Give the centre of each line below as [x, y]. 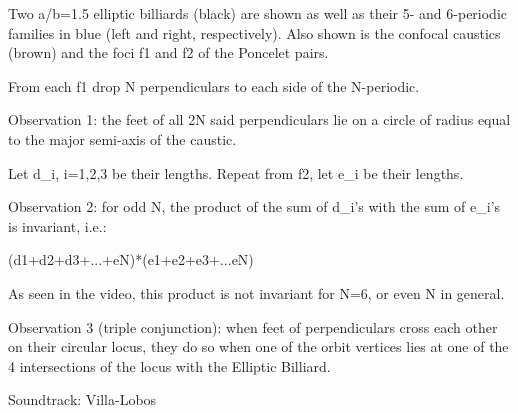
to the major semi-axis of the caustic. [122, 138]
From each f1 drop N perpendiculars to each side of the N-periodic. [214, 85]
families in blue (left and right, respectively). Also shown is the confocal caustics [254, 32]
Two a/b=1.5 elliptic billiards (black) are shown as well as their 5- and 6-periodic [258, 13]
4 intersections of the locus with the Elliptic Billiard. [169, 365]
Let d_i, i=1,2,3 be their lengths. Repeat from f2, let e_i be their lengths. [236, 172]
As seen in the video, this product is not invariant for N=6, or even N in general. [256, 292]
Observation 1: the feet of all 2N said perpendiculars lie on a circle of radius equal [259, 119]
